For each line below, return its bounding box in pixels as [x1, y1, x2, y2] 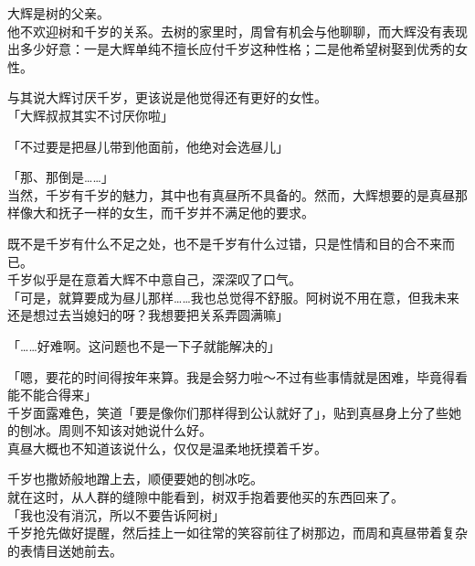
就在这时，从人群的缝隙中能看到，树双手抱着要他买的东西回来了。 [7, 487, 404, 507]
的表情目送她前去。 [7, 540, 122, 560]
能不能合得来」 [7, 385, 97, 404]
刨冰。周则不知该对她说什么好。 [19, 421, 212, 440]
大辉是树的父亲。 [7, 4, 110, 22]
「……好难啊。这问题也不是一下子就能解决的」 [7, 336, 280, 355]
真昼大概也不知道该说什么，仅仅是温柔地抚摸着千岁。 [7, 438, 327, 457]
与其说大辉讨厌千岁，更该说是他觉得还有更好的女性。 [7, 88, 327, 107]
